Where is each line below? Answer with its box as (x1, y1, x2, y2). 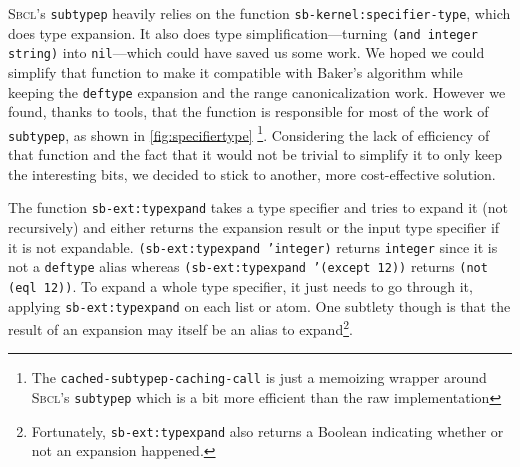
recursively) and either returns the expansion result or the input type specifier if (8, 216, 500, 237)
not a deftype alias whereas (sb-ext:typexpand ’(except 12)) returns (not (8, 256, 488, 277)
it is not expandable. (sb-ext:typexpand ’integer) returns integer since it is (8, 236, 498, 257)
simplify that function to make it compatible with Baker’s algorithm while (8, 61, 463, 82)
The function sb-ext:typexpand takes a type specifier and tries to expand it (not (8, 197, 508, 218)
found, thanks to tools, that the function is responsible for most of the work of (8, 101, 489, 122)
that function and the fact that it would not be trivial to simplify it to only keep (8, 144, 503, 165)
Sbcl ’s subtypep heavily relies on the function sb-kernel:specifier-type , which (8, 3, 511, 23)
